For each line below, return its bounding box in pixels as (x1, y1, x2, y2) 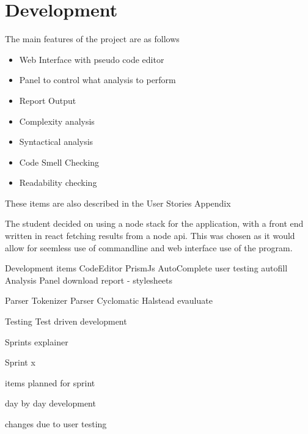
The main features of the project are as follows (5, 32, 180, 45)
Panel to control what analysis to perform (19, 73, 176, 86)
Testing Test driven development (5, 315, 127, 328)
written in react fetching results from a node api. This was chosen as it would (5, 229, 295, 242)
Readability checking (19, 176, 97, 189)
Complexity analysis (19, 114, 95, 127)
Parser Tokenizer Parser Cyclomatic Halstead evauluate (5, 294, 213, 307)
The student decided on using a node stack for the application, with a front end (5, 217, 304, 230)
